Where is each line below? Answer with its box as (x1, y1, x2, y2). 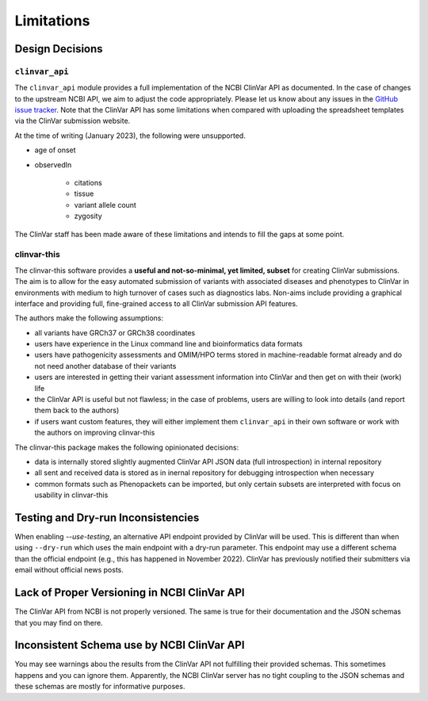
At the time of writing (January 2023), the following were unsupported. (14, 131, 246, 140)
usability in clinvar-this (34, 490, 109, 500)
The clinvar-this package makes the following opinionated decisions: (14, 442, 239, 452)
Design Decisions (14, 42, 103, 56)
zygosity (74, 211, 102, 221)
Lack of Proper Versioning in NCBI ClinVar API (14, 586, 245, 599)
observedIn (34, 159, 72, 170)
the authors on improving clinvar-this (34, 428, 155, 438)
